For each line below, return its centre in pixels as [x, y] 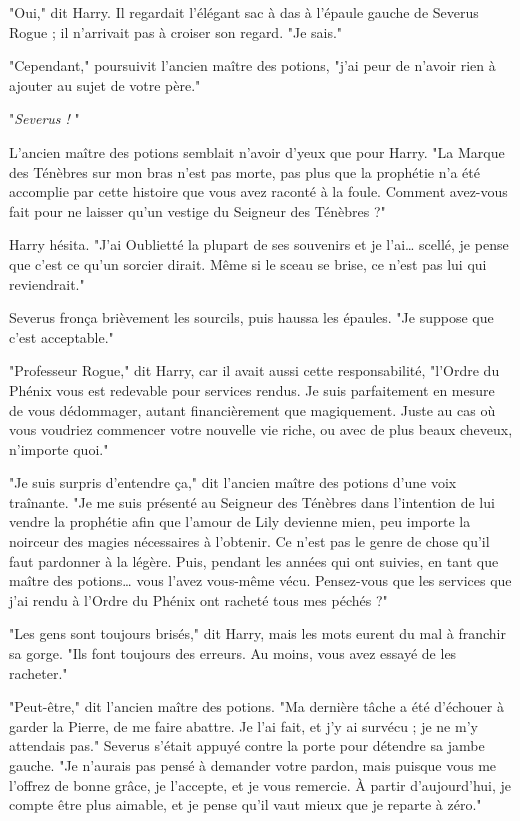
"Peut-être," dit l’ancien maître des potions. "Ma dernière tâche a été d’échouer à [256, 706]
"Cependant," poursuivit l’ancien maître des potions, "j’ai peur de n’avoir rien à [252, 65]
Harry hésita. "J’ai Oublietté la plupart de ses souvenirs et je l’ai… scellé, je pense [259, 244]
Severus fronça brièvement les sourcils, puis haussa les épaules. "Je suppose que [251, 317]
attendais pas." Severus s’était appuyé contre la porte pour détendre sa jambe [247, 745]
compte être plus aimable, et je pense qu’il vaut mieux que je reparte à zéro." [245, 804]
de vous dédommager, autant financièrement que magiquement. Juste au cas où [252, 409]
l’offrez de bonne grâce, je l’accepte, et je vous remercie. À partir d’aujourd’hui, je [260, 784]
